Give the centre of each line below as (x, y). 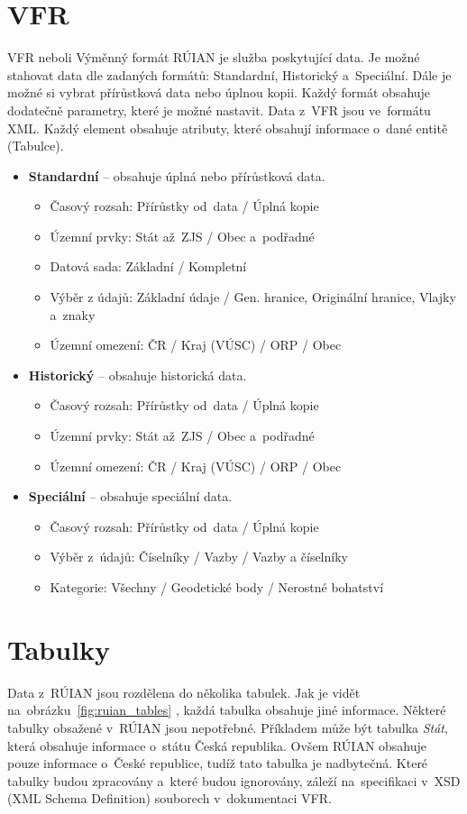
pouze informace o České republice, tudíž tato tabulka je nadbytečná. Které (218, 763)
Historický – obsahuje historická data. (137, 375)
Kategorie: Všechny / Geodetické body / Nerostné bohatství (217, 587)
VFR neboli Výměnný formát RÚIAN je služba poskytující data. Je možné (214, 57)
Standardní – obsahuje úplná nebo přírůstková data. (177, 175)
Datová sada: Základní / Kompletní (148, 266)
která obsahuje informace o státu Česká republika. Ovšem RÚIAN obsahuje (217, 745)
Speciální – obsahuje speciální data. (130, 496)
